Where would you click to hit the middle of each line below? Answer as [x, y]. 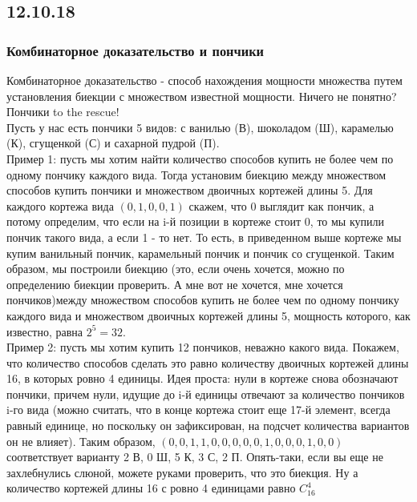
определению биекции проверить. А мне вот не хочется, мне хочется [175, 284]
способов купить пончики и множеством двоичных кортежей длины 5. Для [190, 190]
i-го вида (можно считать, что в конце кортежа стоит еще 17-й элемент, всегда [198, 410]
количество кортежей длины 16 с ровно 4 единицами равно [151, 488]
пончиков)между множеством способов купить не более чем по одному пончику [203, 300]
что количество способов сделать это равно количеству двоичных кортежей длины [208, 362]
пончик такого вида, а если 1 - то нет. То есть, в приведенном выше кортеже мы [204, 237]
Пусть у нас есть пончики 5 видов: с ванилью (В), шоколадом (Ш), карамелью [200, 127]
